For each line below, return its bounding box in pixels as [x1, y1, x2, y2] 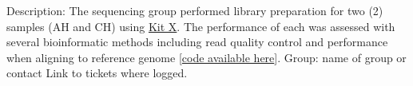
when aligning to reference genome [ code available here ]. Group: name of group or [6, 49, 407, 65]
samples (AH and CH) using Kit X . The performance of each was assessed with [6, 18, 395, 34]
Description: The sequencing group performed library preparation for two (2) [6, 2, 383, 18]
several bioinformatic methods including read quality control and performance [6, 33, 388, 50]
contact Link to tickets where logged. [6, 64, 188, 81]
